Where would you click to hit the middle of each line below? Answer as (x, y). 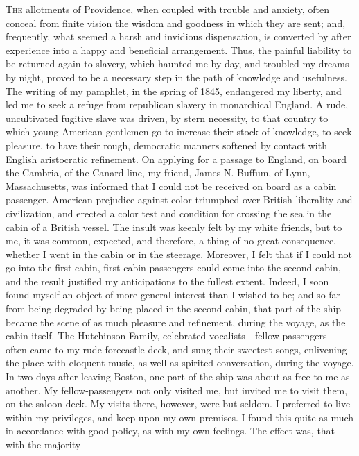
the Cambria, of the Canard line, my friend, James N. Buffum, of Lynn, (158, 172)
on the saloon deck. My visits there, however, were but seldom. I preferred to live (178, 404)
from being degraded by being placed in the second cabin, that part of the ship (174, 309)
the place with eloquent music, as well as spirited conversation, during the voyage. (180, 363)
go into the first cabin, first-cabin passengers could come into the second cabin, (173, 268)
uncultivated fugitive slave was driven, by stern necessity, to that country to (167, 118)
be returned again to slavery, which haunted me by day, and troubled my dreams (177, 64)
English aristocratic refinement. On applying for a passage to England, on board (176, 159)
